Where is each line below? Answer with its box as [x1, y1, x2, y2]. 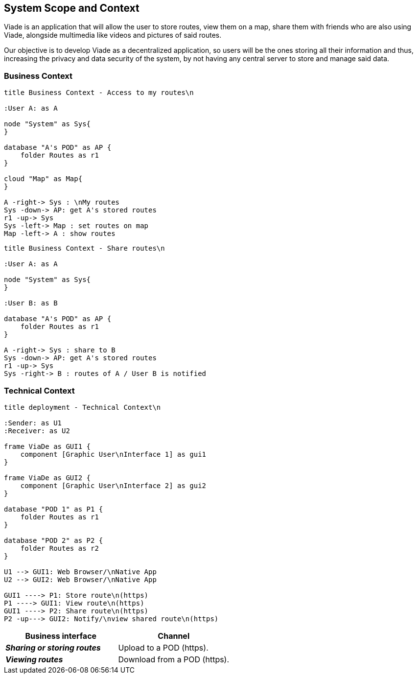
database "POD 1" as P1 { [4, 505, 103, 513]
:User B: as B [4, 299, 58, 307]
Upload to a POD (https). [118, 642, 208, 653]
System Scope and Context [4, 2, 139, 14]
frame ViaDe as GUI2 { [4, 473, 91, 482]
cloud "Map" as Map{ [4, 175, 83, 183]
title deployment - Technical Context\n [4, 403, 161, 411]
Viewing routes [5, 654, 63, 664]
